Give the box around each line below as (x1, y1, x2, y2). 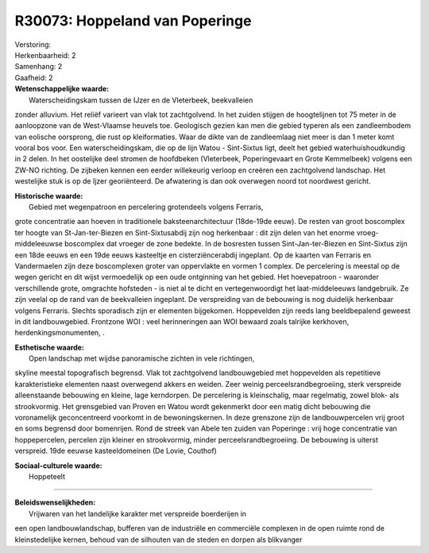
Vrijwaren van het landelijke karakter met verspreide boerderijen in (29, 509, 246, 518)
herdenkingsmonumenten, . (14, 328, 105, 338)
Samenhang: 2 (14, 62, 63, 72)
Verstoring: (14, 40, 52, 49)
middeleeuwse (14, 239, 63, 249)
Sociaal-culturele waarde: (14, 461, 102, 470)
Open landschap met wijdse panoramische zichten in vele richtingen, (29, 354, 255, 363)
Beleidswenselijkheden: (14, 497, 96, 508)
